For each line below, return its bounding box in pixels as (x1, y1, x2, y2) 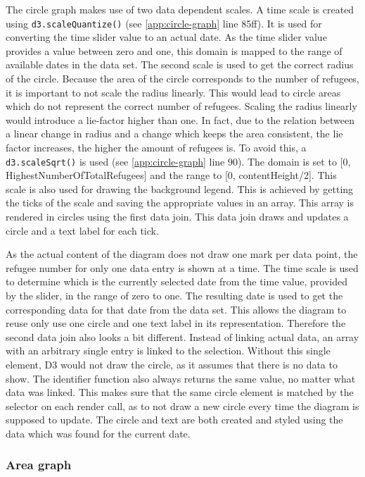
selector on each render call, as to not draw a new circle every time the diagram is (6, 398, 359, 413)
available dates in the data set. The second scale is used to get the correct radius (6, 57, 354, 72)
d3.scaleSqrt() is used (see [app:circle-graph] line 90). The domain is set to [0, (6, 154, 351, 168)
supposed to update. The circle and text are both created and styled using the (6, 412, 343, 427)
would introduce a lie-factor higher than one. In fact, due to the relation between (6, 112, 355, 127)
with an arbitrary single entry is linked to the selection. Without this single (6, 343, 331, 358)
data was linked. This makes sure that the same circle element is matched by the (6, 385, 354, 399)
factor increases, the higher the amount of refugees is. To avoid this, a (6, 140, 307, 154)
